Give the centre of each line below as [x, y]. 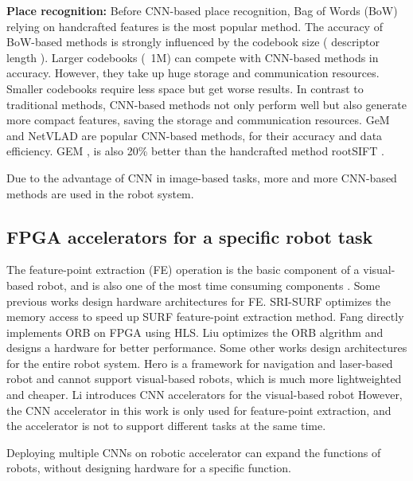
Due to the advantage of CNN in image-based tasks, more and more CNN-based [202, 177]
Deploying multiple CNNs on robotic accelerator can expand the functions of [194, 452]
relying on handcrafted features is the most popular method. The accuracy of [195, 26]
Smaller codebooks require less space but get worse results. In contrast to [185, 88]
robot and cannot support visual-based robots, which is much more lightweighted [204, 379]
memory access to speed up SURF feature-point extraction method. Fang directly [205, 317]
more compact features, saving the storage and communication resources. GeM [198, 120]
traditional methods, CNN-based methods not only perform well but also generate [206, 104]
